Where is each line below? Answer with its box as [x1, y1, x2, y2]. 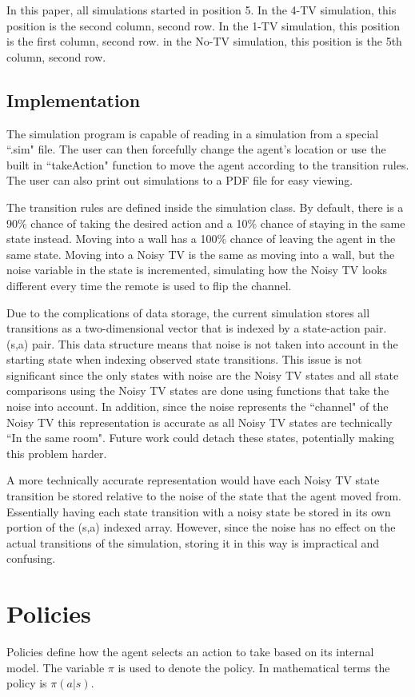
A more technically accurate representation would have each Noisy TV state [6, 472, 380, 488]
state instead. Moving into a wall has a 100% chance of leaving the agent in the [6, 230, 396, 247]
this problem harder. [6, 444, 107, 461]
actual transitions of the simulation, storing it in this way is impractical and [6, 534, 380, 551]
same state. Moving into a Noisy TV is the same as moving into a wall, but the [6, 245, 395, 262]
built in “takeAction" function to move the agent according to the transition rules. [6, 156, 409, 173]
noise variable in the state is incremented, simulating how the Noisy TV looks [6, 261, 388, 278]
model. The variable [6, 659, 105, 675]
